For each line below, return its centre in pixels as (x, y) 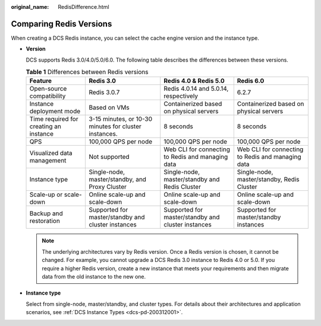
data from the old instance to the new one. (94, 277)
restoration (45, 221)
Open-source (48, 89)
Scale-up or (46, 194)
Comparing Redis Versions (62, 24)
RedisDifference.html (84, 7)
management (48, 161)
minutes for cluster (115, 126)
